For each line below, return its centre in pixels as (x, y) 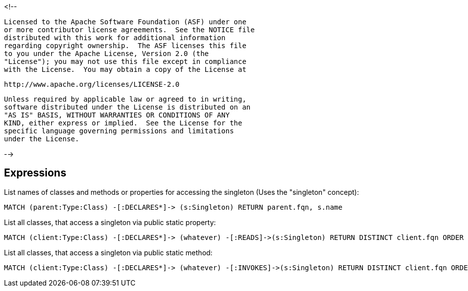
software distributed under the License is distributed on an (127, 107)
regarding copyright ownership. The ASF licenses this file (125, 46)
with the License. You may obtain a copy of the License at (125, 69)
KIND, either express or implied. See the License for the (123, 123)
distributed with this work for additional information (115, 38)
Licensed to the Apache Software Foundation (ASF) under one (125, 22)
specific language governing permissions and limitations (119, 131)
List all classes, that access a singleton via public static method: (108, 252)
